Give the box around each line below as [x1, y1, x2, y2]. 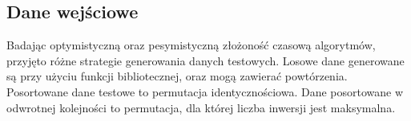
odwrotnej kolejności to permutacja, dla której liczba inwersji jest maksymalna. [6, 99, 396, 115]
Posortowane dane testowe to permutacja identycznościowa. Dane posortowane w [6, 83, 404, 100]
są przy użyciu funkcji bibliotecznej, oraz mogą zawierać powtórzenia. [6, 68, 348, 84]
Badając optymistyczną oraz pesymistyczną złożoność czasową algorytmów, [6, 37, 376, 53]
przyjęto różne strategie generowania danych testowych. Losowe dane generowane [6, 52, 405, 68]
